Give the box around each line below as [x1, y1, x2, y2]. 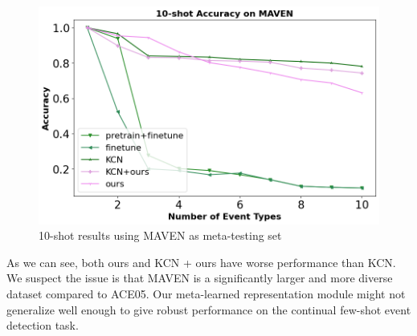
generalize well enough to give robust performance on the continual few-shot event [6, 301, 411, 318]
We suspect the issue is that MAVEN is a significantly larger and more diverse [6, 269, 393, 286]
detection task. [6, 317, 79, 334]
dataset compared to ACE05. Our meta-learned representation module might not [6, 285, 406, 302]
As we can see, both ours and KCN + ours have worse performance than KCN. [6, 253, 396, 270]
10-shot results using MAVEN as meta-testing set [39, 227, 282, 244]
